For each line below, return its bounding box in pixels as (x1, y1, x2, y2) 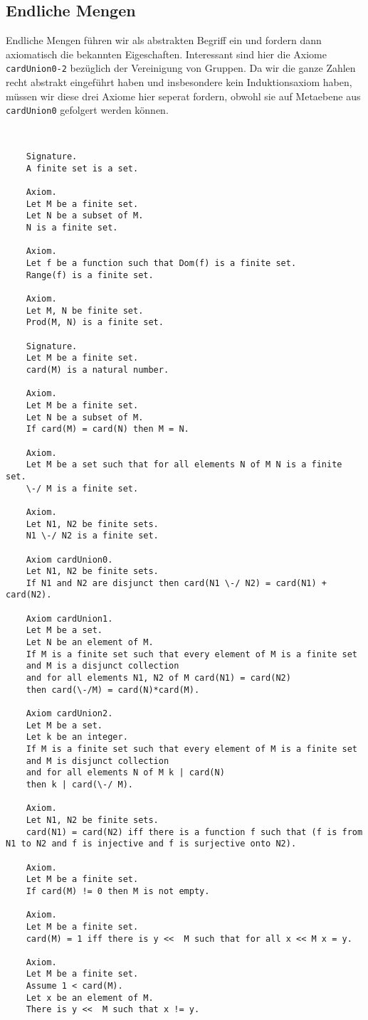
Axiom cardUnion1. (26, 613, 113, 624)
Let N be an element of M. (26, 637, 154, 648)
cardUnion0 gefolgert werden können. (6, 102, 169, 117)
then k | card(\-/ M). (26, 779, 133, 790)
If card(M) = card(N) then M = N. (26, 424, 189, 435)
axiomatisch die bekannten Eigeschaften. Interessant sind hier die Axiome (6, 46, 327, 61)
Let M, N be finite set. (26, 305, 144, 316)
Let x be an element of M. (26, 992, 154, 1003)
